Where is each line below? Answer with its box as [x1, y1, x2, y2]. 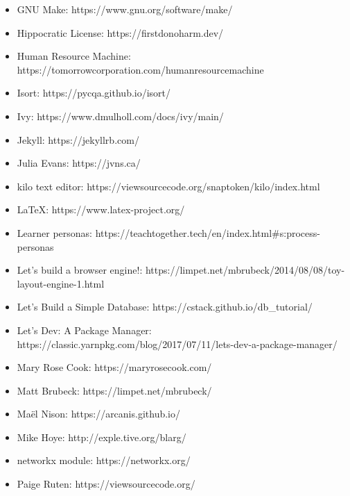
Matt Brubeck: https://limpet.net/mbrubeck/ [17, 383, 212, 397]
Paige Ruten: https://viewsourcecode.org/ [17, 477, 195, 491]
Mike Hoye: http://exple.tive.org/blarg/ [17, 429, 186, 444]
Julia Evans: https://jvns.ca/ [17, 156, 141, 170]
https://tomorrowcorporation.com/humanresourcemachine [17, 62, 264, 76]
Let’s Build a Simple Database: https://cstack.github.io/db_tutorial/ [17, 299, 313, 314]
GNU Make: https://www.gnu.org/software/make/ [17, 2, 233, 16]
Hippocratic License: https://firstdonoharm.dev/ [17, 25, 224, 40]
